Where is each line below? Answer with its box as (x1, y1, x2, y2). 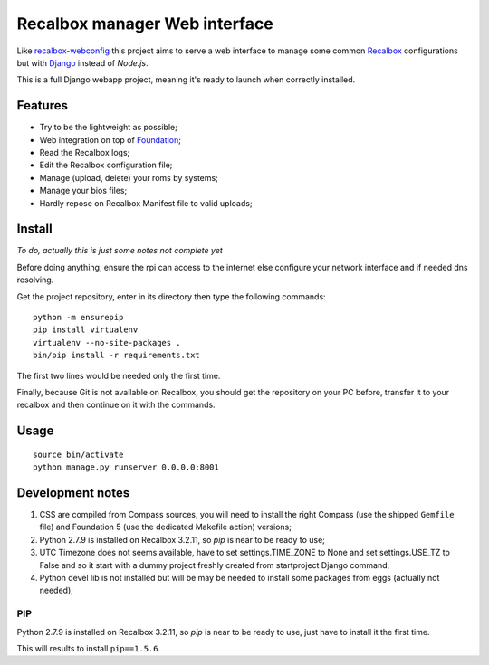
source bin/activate (33, 449, 124, 460)
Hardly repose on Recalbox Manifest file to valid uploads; (39, 197, 253, 208)
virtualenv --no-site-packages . (33, 337, 181, 347)
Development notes (16, 485, 130, 500)
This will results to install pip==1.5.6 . (16, 642, 161, 653)
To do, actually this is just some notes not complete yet (16, 245, 224, 256)
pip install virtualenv (33, 325, 139, 335)
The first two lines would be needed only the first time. (16, 370, 221, 381)
